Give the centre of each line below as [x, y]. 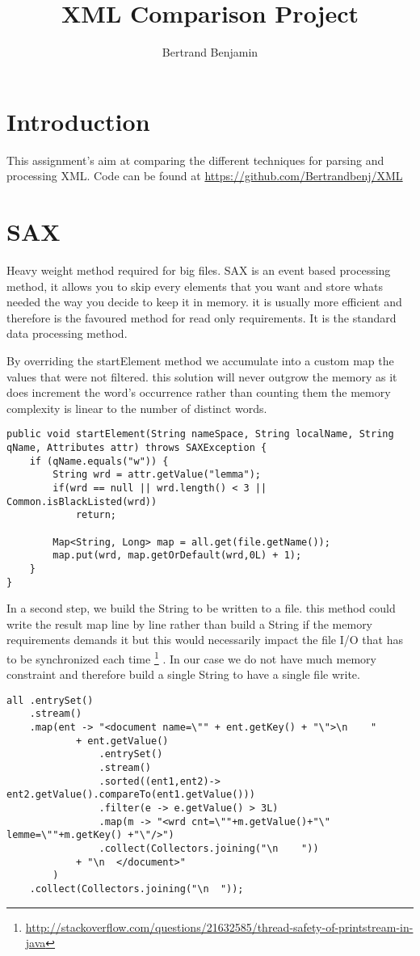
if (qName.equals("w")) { [99, 461]
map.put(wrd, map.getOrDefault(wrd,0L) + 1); [177, 556]
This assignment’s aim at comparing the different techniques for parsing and [195, 160]
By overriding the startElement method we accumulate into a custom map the [200, 360]
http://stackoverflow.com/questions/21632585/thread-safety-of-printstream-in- [219, 927]
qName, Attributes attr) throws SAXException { [137, 447]
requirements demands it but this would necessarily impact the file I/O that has [205, 640]
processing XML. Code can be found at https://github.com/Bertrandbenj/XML [205, 176]
